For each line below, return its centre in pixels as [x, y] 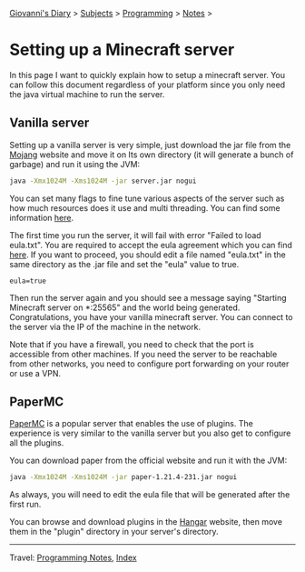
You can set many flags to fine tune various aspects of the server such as [147, 198]
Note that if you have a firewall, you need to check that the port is [132, 344]
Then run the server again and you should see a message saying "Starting [148, 297]
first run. [25, 505]
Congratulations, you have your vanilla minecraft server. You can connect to [151, 316]
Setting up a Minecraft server [122, 50]
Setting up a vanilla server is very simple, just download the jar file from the [150, 145]
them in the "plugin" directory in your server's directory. [114, 532]
